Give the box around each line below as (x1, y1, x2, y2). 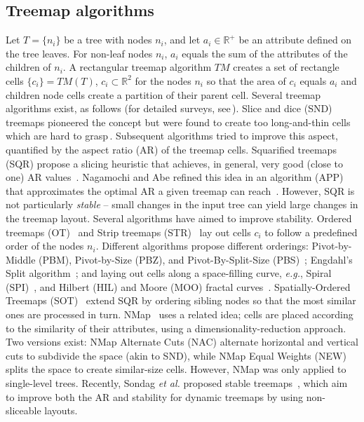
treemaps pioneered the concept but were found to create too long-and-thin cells (6, 114, 351, 129)
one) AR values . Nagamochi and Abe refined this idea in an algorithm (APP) (6, 170, 344, 184)
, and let (163, 32, 201, 47)
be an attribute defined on (238, 32, 352, 47)
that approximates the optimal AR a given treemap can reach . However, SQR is (6, 183, 355, 198)
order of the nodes (6, 238, 84, 253)
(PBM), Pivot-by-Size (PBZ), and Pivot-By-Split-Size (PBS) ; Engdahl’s (39, 252, 353, 266)
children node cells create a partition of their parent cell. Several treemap (6, 87, 321, 102)
